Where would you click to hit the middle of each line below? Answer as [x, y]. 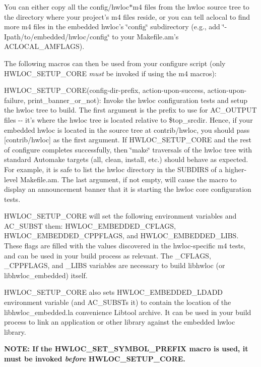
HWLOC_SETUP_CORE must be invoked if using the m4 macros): [110, 73]
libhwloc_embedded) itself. [46, 275]
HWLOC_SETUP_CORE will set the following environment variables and [120, 216]
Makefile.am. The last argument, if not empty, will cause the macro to [128, 179]
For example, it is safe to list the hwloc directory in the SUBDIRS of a [113, 169]
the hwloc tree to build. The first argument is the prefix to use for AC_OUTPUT [130, 110]
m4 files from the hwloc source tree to [191, 7]
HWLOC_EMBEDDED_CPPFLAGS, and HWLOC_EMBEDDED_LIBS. [121, 235]
